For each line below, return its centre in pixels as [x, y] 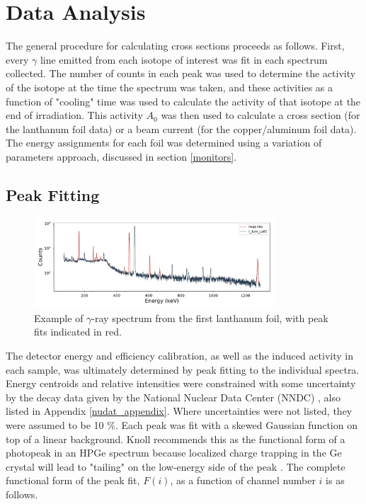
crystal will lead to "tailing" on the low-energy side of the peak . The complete [176, 466]
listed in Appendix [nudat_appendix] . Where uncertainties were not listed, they [179, 411]
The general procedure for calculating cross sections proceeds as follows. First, [175, 46]
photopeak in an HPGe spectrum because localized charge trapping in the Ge [174, 453]
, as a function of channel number [243, 480]
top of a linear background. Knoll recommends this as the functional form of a [176, 439]
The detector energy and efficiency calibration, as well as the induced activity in [180, 355]
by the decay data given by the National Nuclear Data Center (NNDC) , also [173, 397]
